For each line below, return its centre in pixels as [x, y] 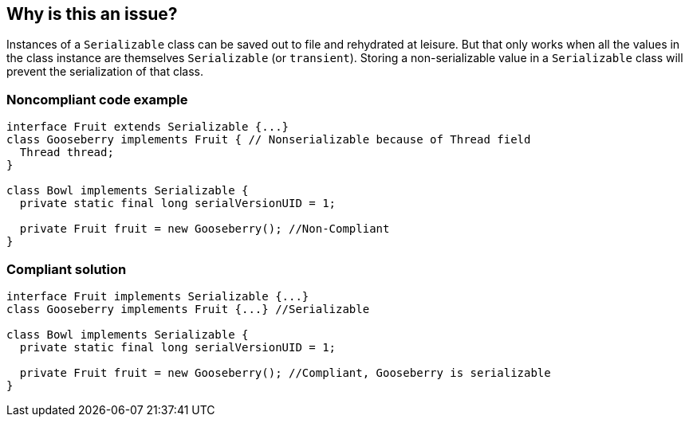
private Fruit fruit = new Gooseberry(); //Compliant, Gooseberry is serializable [285, 372]
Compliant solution [67, 269]
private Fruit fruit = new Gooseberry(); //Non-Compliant [205, 229]
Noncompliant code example [97, 99]
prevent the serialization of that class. [105, 72]
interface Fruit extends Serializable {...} [148, 127]
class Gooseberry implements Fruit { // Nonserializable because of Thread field [269, 140]
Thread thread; [67, 153]
